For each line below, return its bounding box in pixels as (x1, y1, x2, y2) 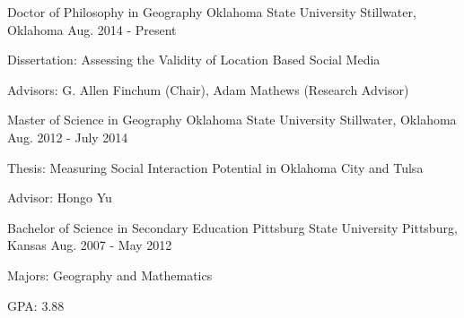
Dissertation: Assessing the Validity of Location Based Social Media (7, 50, 381, 69)
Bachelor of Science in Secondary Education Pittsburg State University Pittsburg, (7, 218, 458, 236)
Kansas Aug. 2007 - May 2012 (7, 236, 172, 254)
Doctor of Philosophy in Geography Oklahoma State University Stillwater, (7, 3, 416, 21)
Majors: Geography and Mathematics (7, 265, 213, 284)
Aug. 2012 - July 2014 (7, 127, 128, 146)
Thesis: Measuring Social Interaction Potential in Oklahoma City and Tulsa (7, 158, 424, 176)
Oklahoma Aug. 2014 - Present (7, 20, 177, 39)
